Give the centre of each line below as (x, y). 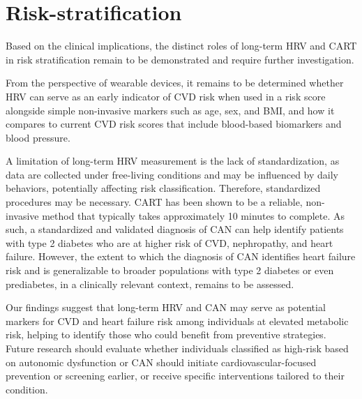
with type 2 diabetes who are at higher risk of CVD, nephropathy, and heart (169, 242)
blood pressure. (38, 137)
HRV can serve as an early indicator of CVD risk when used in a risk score (166, 96)
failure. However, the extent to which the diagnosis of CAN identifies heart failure (181, 256)
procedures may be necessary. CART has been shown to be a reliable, (154, 202)
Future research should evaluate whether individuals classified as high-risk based (177, 348)
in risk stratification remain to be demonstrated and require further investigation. (180, 59)
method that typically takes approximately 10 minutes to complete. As (194, 215)
